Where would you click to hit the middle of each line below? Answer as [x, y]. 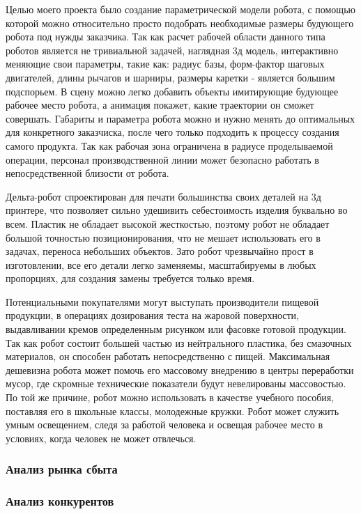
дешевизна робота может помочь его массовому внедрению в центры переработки [180, 369]
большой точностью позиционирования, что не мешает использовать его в [163, 237]
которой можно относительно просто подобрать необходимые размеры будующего [180, 23]
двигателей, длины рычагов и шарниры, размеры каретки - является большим [170, 77]
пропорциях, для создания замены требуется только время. [130, 278]
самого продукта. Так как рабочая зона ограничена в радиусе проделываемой [169, 145]
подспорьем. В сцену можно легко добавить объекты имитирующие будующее [172, 91]
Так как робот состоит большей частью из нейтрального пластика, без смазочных [179, 342]
